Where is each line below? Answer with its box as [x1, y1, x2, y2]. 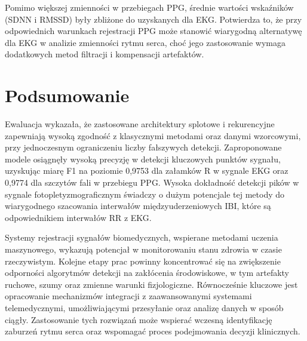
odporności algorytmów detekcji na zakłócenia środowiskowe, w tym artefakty [5, 266, 290, 279]
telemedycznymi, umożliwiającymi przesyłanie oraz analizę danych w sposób [5, 302, 284, 314]
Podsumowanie [5, 83, 130, 107]
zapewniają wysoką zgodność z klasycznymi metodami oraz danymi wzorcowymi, [5, 129, 301, 142]
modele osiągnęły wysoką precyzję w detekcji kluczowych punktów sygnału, [5, 152, 281, 165]
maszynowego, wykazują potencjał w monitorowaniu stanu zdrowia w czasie [5, 243, 282, 256]
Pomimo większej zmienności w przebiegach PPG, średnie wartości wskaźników [5, 1, 294, 13]
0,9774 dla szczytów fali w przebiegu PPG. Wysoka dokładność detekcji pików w [5, 176, 299, 189]
